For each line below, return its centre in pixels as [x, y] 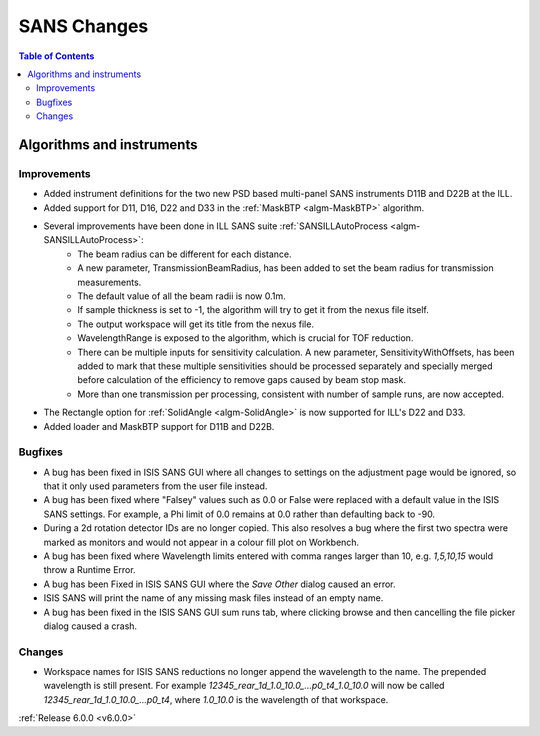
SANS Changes [83, 26]
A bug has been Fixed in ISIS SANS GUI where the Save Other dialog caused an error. [219, 584]
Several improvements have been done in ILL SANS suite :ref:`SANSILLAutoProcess [216, 226]
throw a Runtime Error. [89, 570]
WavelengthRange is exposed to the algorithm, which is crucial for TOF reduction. [245, 338]
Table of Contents [56, 56]
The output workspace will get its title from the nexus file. [196, 324]
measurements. [109, 282]
